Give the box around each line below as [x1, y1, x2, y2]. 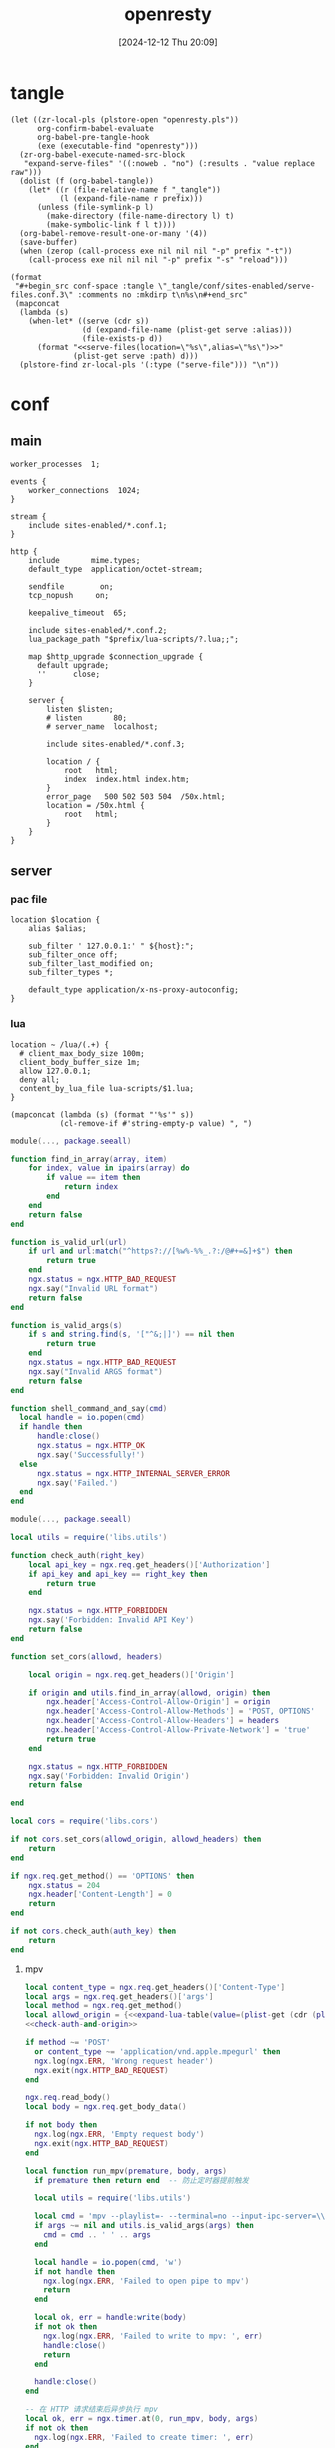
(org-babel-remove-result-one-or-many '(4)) [19, 228, 208, 238]
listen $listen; [46, 704, 114, 714]
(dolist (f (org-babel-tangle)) [19, 176, 155, 186]
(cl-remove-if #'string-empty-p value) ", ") [59, 1118, 253, 1128]
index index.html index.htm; [63, 774, 190, 784]
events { [10, 476, 47, 487]
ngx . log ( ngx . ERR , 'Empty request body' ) [34, 2129, 205, 2140]
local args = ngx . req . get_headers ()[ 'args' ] [24, 1991, 214, 2002]
